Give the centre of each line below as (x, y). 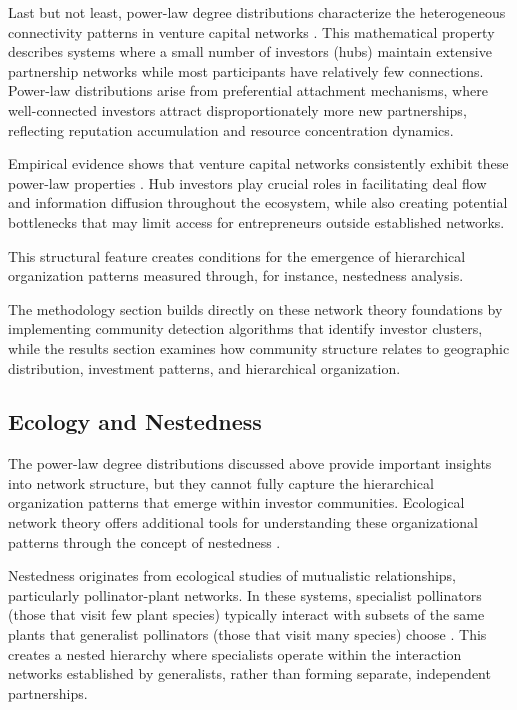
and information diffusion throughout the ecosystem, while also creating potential (258, 202)
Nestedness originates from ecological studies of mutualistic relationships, (232, 575)
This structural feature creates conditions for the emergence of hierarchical (237, 255)
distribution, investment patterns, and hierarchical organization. (204, 367)
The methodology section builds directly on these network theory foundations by (255, 308)
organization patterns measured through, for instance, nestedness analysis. (236, 275)
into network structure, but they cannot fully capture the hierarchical (221, 482)
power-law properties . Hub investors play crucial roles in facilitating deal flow (247, 182)
